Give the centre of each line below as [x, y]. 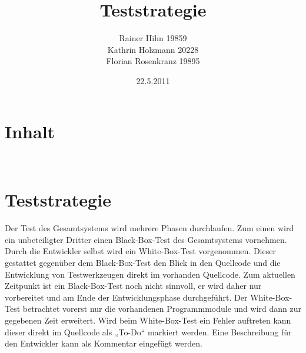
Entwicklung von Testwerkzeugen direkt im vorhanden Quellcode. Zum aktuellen [150, 274]
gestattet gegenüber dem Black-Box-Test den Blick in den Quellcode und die [143, 262]
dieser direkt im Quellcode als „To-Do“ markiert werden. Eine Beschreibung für [148, 332]
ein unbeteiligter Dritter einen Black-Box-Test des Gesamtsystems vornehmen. [146, 239]
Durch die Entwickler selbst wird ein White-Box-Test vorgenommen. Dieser [140, 251]
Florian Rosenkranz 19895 [153, 61]
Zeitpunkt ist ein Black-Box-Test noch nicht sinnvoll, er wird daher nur [133, 286]
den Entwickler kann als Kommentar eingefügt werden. [104, 343]
